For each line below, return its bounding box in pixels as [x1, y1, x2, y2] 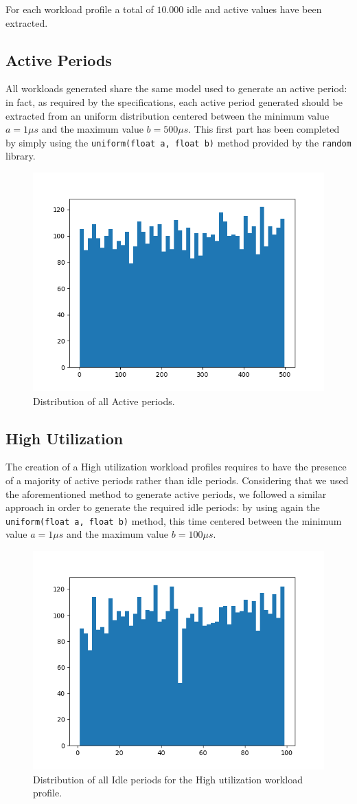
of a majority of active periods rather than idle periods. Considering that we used [5, 473, 349, 487]
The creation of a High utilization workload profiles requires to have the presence [5, 459, 347, 474]
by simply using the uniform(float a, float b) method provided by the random [5, 135, 352, 149]
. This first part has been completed [188, 122, 340, 136]
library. [5, 149, 36, 163]
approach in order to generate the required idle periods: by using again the [5, 500, 320, 514]
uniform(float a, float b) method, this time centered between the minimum [5, 513, 342, 528]
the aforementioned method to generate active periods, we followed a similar [5, 486, 327, 501]
